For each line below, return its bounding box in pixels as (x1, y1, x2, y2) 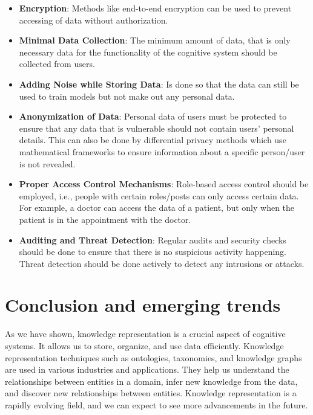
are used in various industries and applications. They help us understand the (5, 363, 289, 376)
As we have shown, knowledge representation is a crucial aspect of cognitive (5, 327, 286, 340)
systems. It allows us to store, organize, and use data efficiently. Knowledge (5, 339, 284, 352)
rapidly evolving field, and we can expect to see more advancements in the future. (5, 398, 308, 411)
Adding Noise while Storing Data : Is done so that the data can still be (19, 77, 299, 90)
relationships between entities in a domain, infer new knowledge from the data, (5, 375, 298, 387)
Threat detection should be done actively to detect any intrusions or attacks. (19, 257, 305, 269)
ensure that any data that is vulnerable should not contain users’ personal (19, 121, 294, 134)
